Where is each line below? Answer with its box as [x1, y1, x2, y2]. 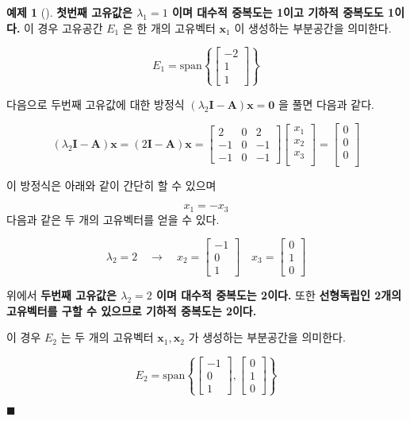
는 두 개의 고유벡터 [60, 329, 154, 346]
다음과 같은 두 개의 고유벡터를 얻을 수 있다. [6, 210, 220, 227]
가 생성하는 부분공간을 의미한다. [188, 329, 346, 346]
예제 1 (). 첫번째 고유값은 [6, 4, 132, 20]
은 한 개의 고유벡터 [122, 19, 216, 36]
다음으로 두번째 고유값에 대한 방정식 [6, 95, 185, 112]
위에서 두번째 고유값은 [6, 287, 117, 303]
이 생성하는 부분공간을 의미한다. [234, 19, 392, 36]
